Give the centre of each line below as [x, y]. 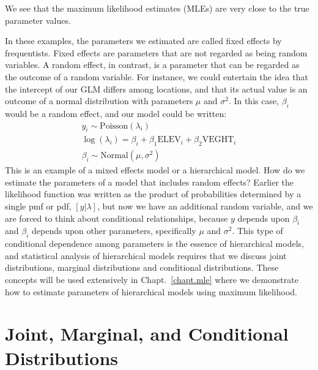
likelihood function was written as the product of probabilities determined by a [153, 194]
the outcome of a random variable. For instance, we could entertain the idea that [157, 76]
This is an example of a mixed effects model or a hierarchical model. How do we [155, 170]
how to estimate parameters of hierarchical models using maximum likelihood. [151, 291]
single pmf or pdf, [38, 206]
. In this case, [254, 101]
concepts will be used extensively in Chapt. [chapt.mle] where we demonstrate [152, 279]
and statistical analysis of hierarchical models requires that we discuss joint [146, 255]
